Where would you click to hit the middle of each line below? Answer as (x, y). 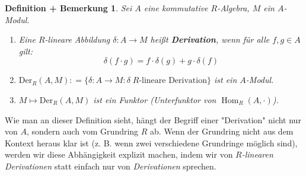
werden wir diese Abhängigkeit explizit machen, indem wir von (119, 154)
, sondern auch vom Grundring (82, 131)
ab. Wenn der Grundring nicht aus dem (222, 131)
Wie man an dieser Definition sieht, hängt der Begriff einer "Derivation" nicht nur (153, 119)
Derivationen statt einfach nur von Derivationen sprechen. (111, 166)
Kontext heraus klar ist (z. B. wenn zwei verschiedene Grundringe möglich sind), (151, 143)
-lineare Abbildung (77, 39)
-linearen (257, 154)
